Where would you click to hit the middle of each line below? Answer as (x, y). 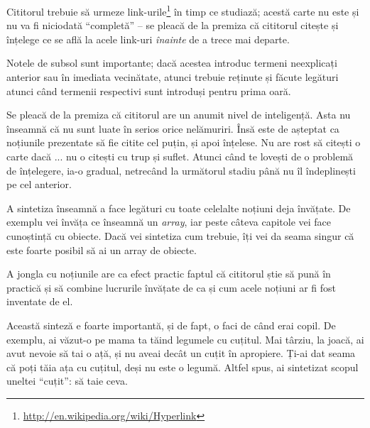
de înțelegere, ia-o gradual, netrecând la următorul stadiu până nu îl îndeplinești (181, 170)
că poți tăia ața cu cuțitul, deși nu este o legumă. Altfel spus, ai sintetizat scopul (183, 367)
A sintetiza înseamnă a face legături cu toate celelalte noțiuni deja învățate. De (179, 208)
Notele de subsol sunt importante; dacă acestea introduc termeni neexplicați (172, 63)
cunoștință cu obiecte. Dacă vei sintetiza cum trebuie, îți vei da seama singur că (180, 235)
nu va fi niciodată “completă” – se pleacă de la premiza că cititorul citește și (173, 25)
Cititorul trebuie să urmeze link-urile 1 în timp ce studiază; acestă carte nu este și (183, 10)
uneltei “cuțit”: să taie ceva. (67, 381)
